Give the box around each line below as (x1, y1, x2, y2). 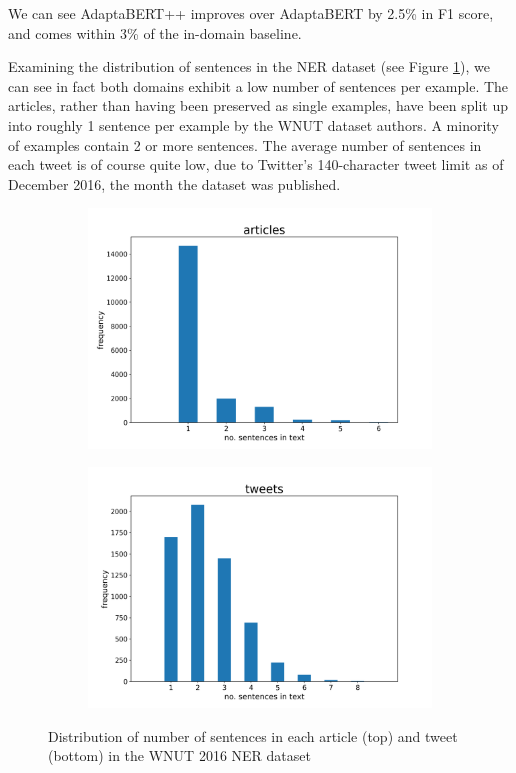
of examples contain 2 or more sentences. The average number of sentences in (8, 134, 482, 155)
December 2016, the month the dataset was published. (8, 173, 341, 194)
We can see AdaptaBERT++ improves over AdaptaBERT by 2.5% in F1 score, (8, 3, 494, 23)
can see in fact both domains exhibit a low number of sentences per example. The (8, 75, 509, 96)
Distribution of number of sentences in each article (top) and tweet (48, 725, 458, 746)
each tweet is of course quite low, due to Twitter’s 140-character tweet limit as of (8, 154, 504, 175)
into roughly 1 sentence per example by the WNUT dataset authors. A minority (8, 114, 499, 135)
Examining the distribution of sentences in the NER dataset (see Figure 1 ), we (8, 56, 490, 77)
